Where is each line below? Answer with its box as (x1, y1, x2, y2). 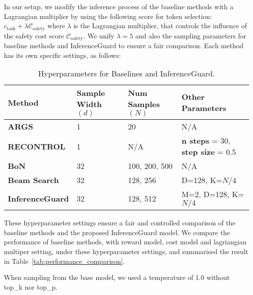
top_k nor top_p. (4, 281, 58, 292)
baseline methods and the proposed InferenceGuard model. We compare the (4, 227, 230, 237)
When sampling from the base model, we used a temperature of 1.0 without (4, 272, 230, 282)
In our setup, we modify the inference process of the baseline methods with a (4, 1, 234, 11)
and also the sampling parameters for (135, 30, 247, 40)
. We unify (83, 30, 115, 40)
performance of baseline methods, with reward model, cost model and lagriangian (4, 237, 247, 247)
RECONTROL (8, 140, 66, 152)
